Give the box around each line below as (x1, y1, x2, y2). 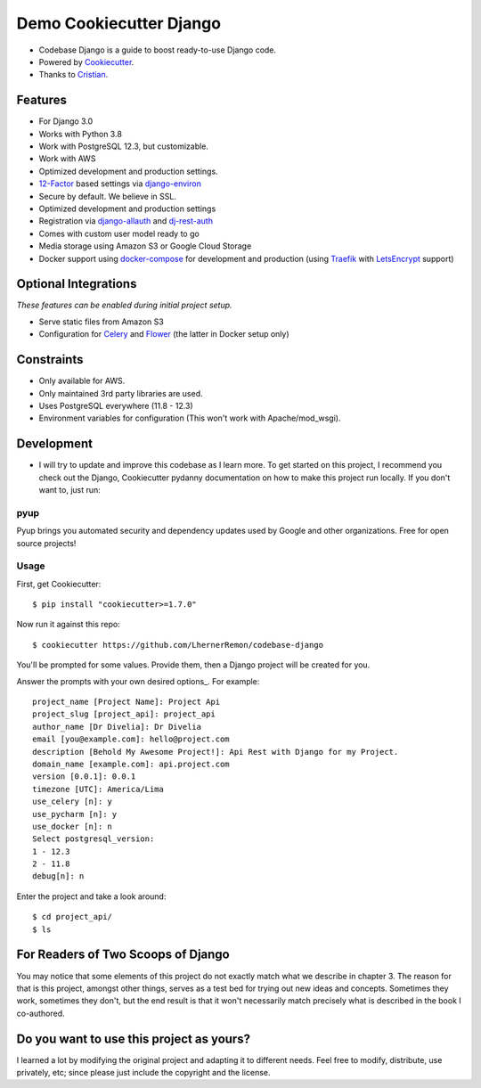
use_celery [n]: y (32, 797, 113, 806)
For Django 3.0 (38, 116, 94, 127)
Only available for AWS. (38, 375, 126, 387)
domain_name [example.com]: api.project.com (32, 758, 231, 769)
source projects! (16, 537, 77, 548)
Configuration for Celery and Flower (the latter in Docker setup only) (38, 329, 289, 339)
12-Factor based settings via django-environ (38, 178, 202, 189)
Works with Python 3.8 (38, 128, 122, 139)
